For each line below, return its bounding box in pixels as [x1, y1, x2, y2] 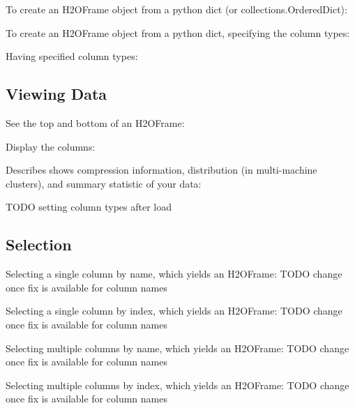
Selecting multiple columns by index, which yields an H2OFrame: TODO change [6, 377, 349, 392]
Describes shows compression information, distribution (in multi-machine [6, 163, 317, 177]
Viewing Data [6, 83, 107, 105]
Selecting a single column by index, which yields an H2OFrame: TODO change [6, 303, 342, 318]
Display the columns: [6, 139, 96, 153]
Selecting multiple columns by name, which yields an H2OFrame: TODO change [6, 340, 349, 355]
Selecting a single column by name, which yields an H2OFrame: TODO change [6, 266, 342, 281]
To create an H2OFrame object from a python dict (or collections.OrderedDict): [6, 2, 347, 16]
